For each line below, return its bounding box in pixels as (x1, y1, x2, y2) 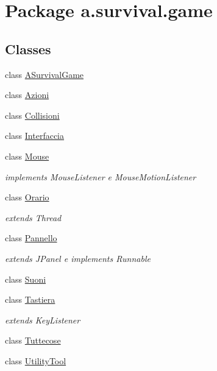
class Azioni (5, 88, 49, 101)
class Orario (5, 191, 49, 203)
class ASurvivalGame (5, 68, 84, 80)
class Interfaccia (5, 129, 65, 142)
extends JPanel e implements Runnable (5, 252, 151, 264)
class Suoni (5, 272, 46, 285)
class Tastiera (5, 293, 55, 306)
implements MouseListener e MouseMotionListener (5, 170, 196, 183)
